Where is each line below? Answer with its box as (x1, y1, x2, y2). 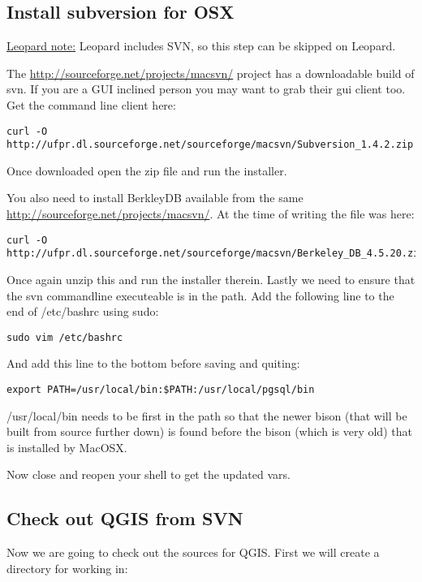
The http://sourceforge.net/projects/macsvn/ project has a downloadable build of (6, 64, 415, 81)
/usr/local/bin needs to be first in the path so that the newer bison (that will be (6, 407, 407, 424)
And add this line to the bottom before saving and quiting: (6, 355, 300, 372)
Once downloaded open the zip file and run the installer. (6, 162, 287, 179)
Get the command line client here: (6, 96, 176, 113)
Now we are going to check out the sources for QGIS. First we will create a (6, 544, 380, 561)
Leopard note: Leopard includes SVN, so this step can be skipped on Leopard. (6, 37, 396, 54)
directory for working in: (6, 559, 128, 576)
